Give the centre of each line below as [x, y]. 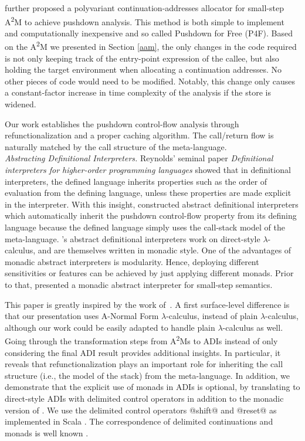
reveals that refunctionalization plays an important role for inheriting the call [144, 364]
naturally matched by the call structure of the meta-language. [116, 146]
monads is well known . [47, 432]
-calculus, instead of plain [212, 316]
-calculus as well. [253, 327]
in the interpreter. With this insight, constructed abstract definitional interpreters [152, 204]
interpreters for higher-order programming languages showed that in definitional [148, 170]
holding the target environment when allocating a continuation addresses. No [143, 69]
